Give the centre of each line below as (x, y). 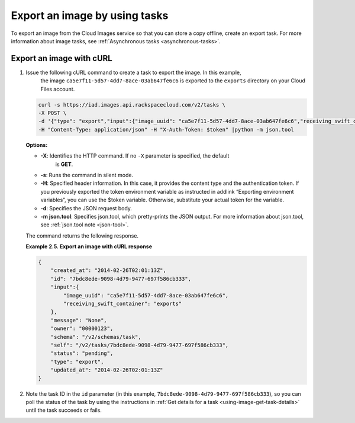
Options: (37, 145)
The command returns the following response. (82, 235)
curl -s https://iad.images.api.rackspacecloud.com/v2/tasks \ (132, 105)
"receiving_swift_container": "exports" (122, 304)
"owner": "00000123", (82, 329)
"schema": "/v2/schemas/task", (96, 337)
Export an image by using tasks (90, 15)
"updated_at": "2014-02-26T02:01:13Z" (107, 370)
